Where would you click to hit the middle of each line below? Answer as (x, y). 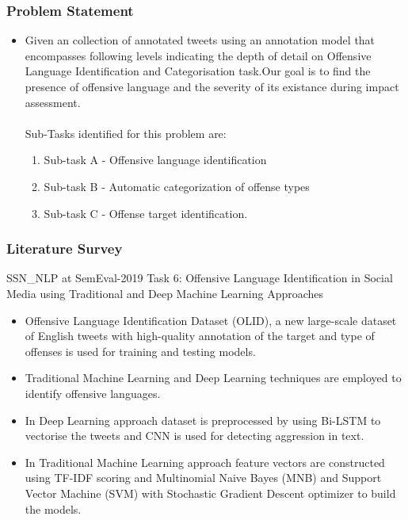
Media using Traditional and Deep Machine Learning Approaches (165, 293)
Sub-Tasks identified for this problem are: (126, 133)
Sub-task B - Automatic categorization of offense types (177, 186)
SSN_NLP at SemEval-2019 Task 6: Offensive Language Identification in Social (200, 278)
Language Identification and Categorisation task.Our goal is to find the (198, 71)
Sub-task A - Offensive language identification (155, 160)
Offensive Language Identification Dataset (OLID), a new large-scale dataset (211, 320)
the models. (53, 509)
